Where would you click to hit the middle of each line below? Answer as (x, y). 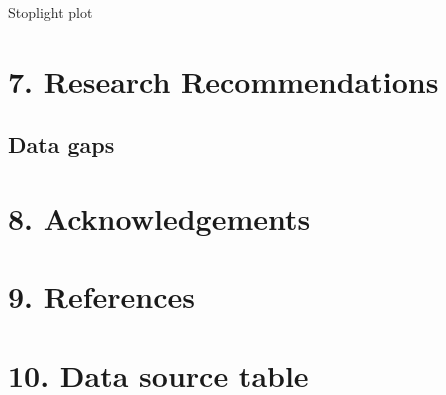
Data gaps (61, 144)
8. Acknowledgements (159, 217)
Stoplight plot (50, 12)
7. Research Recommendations (223, 80)
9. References (101, 296)
